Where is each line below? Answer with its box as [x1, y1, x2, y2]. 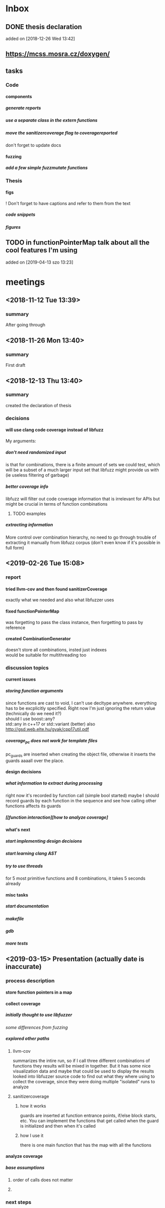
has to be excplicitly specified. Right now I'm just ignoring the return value [5, 705, 156, 711]
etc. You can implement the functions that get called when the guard [20, 1117, 159, 1124]
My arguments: [5, 438, 36, 444]
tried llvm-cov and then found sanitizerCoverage [5, 586, 108, 592]
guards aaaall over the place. [5, 758, 64, 763]
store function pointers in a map [5, 989, 73, 996]
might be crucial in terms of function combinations [5, 501, 108, 507]
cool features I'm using [5, 246, 78, 254]
